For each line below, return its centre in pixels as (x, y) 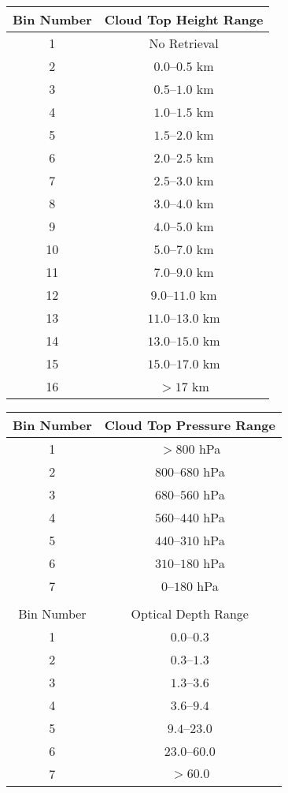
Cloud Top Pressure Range (190, 425)
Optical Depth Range (190, 613)
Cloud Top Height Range (184, 19)
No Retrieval (184, 43)
